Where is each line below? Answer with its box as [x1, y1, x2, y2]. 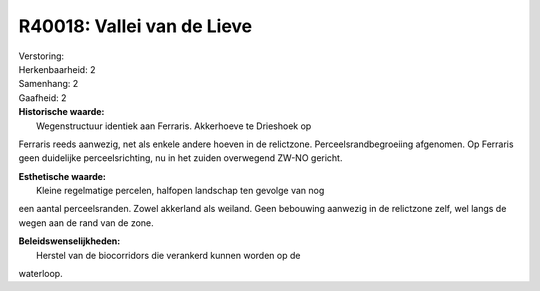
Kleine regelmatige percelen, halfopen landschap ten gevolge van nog [36, 185, 325, 197]
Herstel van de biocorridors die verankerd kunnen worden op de [36, 249, 301, 261]
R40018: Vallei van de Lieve [18, 15, 253, 37]
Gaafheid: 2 [18, 91, 67, 104]
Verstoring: [18, 50, 65, 62]
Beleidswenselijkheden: [18, 235, 121, 247]
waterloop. [18, 268, 64, 280]
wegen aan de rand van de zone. [18, 216, 154, 229]
